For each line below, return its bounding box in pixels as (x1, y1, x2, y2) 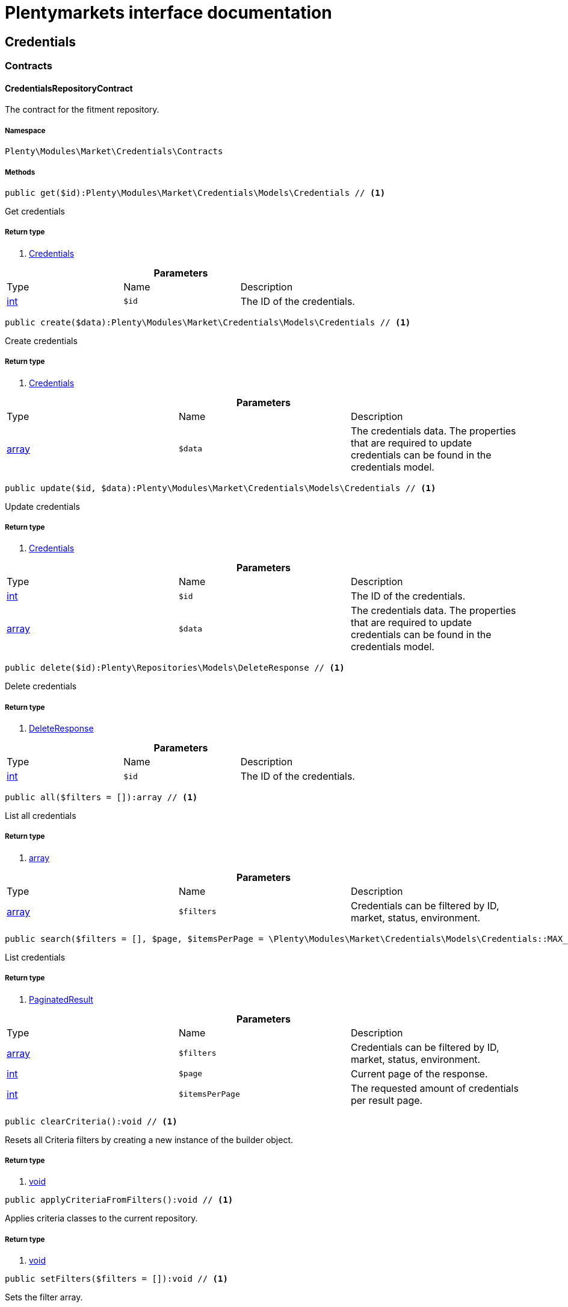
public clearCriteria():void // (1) (5, 1116, 177, 1126)
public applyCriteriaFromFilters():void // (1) (5, 1195, 233, 1205)
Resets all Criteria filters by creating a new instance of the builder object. (5, 1134, 294, 1145)
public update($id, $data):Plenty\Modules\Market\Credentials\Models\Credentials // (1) (5, 483, 436, 493)
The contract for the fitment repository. (5, 104, 159, 115)
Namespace (5, 126, 46, 135)
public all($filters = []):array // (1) (5, 792, 198, 803)
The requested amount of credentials (350, 1082, 519, 1094)
